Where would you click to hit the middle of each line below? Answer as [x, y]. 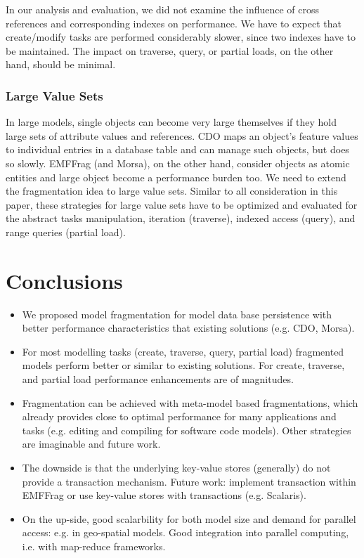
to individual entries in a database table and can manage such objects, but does [177, 149]
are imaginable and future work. [91, 444]
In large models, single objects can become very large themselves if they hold [171, 122]
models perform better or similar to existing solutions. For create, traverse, [183, 365]
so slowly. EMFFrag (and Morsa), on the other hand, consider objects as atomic [178, 163]
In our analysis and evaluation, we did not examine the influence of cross [163, 9]
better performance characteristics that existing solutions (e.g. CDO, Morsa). [188, 328]
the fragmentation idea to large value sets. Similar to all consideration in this [172, 191]
